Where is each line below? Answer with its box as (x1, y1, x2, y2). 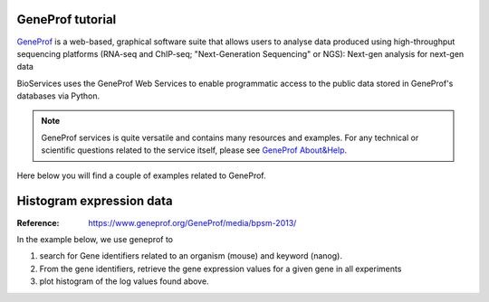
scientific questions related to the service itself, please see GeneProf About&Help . (41, 145, 348, 156)
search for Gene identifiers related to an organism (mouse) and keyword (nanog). (39, 250, 343, 261)
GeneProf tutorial (16, 12, 117, 27)
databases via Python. (16, 90, 101, 101)
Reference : (16, 217, 60, 228)
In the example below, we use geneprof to (16, 233, 174, 244)
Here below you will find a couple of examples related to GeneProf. (16, 170, 266, 181)
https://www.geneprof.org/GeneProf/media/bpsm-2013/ (88, 217, 297, 228)
